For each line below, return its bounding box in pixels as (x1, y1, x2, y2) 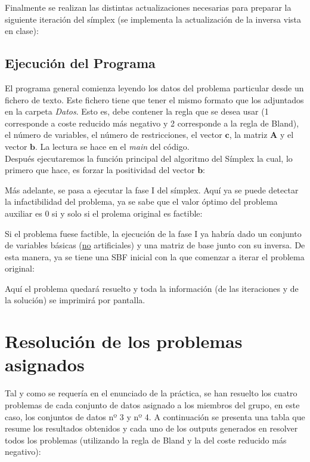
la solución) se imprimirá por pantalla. (5, 294, 145, 306)
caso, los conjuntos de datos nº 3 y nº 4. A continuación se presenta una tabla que (5, 410, 305, 423)
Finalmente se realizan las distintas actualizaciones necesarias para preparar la (5, 1, 292, 13)
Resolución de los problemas (5, 329, 243, 353)
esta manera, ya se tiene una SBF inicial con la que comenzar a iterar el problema (5, 250, 305, 263)
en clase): (5, 24, 39, 37)
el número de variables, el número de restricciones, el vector (5, 128, 222, 141)
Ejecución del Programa (5, 54, 156, 72)
